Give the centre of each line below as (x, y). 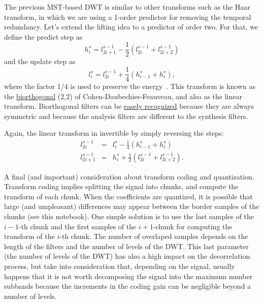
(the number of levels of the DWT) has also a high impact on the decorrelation (127, 256)
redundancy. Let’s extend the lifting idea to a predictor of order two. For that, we (131, 27)
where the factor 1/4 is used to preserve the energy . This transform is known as (130, 86)
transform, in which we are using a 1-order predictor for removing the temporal (128, 17)
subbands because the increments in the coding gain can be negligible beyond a (128, 286)
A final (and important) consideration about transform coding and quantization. (129, 176)
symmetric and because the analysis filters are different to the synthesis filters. (126, 116)
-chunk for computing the (193, 226)
